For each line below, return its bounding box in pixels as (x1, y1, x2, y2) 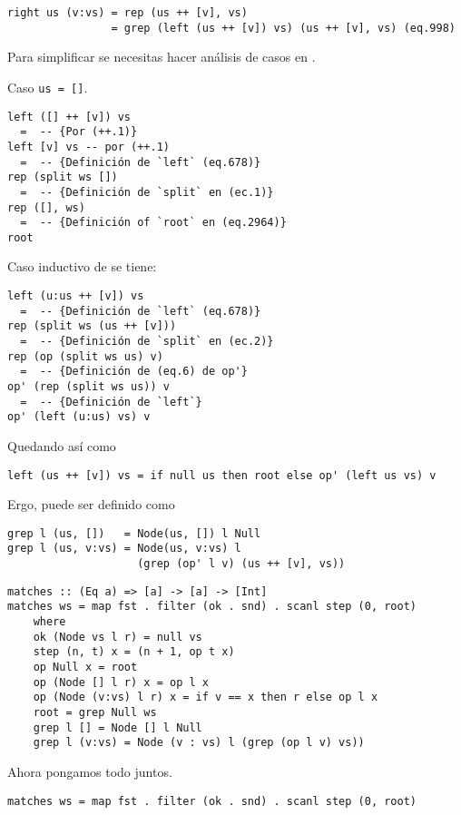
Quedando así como (7, 436, 116, 455)
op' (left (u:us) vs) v (7, 410, 151, 424)
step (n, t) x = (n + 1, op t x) (33, 645, 235, 659)
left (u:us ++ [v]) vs (7, 290, 144, 303)
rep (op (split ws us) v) (7, 349, 163, 363)
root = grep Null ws (33, 706, 157, 720)
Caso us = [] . (7, 77, 88, 96)
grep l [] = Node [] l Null (33, 721, 202, 734)
